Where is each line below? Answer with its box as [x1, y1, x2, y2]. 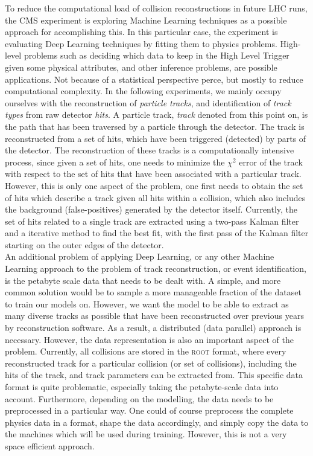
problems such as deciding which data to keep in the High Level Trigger [24, 49, 289, 62]
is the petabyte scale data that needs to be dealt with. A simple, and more [5, 274, 281, 286]
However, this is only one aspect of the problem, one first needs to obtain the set [5, 179, 303, 191]
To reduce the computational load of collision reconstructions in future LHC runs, [5, 2, 308, 14]
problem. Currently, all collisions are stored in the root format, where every [5, 345, 286, 358]
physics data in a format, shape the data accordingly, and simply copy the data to [5, 416, 309, 428]
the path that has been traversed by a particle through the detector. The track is [5, 120, 305, 132]
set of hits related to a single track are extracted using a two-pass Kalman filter [5, 214, 299, 227]
